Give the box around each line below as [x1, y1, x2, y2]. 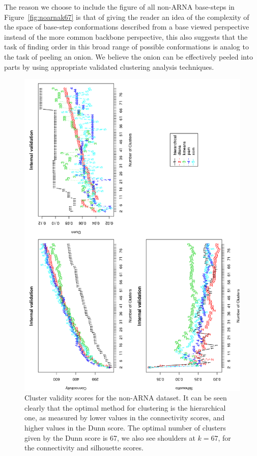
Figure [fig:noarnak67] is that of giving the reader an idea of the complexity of [4, 11, 249, 22]
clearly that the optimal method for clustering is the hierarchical [24, 402, 226, 413]
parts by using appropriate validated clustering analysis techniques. [4, 61, 214, 72]
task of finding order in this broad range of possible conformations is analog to [4, 41, 249, 52]
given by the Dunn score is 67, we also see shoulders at [24, 432, 195, 443]
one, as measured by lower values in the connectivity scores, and [24, 412, 225, 423]
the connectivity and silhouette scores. [24, 442, 144, 453]
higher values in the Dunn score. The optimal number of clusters [24, 422, 226, 433]
